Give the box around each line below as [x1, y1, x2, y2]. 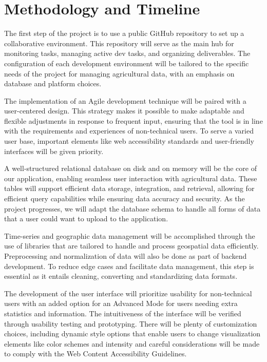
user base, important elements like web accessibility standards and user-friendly [4, 136, 254, 146]
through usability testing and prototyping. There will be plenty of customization [4, 318, 257, 329]
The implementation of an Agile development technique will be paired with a [4, 95, 246, 106]
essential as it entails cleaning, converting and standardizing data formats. [4, 271, 238, 281]
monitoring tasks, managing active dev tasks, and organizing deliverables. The [4, 48, 251, 59]
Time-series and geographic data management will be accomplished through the [4, 230, 255, 241]
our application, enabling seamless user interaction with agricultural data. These [4, 173, 257, 183]
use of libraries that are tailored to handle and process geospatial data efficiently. [4, 240, 259, 251]
